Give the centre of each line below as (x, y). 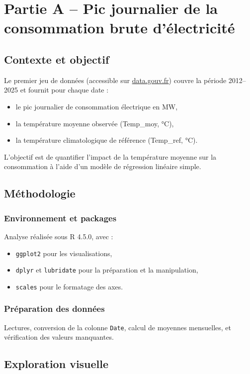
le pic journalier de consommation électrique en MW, (97, 106)
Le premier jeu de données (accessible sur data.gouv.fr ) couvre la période (115, 80)
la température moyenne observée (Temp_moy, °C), (95, 123)
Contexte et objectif (57, 59)
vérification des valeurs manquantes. (59, 337)
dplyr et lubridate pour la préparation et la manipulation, (107, 270)
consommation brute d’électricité (120, 28)
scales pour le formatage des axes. (69, 286)
